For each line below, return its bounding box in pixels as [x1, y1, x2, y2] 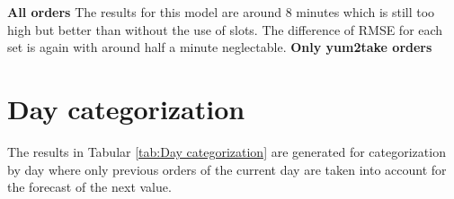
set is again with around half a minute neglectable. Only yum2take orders [7, 38, 432, 56]
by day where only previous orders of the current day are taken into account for [7, 160, 447, 178]
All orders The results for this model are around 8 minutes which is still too [7, 3, 435, 21]
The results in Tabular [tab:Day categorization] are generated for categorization [7, 142, 446, 160]
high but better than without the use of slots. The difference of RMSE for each [7, 20, 443, 39]
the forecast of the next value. [7, 177, 172, 196]
